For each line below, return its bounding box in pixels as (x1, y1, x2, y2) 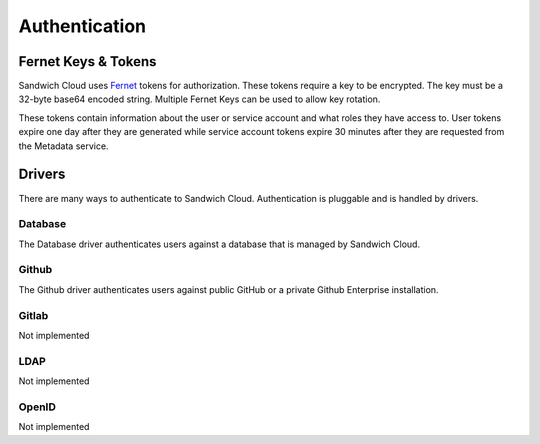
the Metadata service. (18, 140, 109, 152)
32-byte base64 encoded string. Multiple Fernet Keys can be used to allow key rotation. (18, 93, 381, 105)
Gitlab (18, 308, 49, 322)
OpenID (18, 400, 57, 414)
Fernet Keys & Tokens (18, 53, 157, 70)
